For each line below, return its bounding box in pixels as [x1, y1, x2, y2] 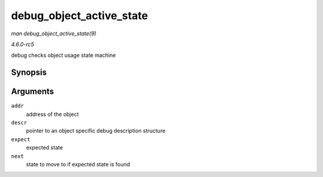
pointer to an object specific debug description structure [26, 127, 166, 135]
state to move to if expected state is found [26, 160, 130, 167]
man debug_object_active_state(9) [11, 30, 97, 37]
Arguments [11, 87, 54, 97]
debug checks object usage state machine [11, 51, 116, 59]
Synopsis [11, 68, 47, 78]
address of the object [26, 111, 79, 118]
